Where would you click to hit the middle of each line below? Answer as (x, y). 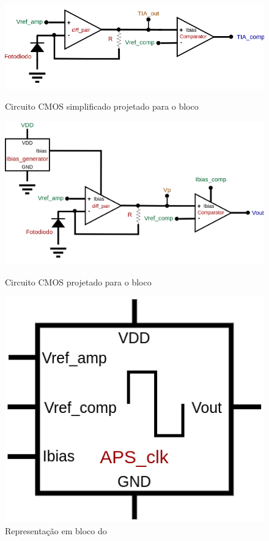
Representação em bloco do (56, 530)
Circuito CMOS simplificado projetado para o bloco (102, 106)
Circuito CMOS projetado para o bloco (78, 282)
